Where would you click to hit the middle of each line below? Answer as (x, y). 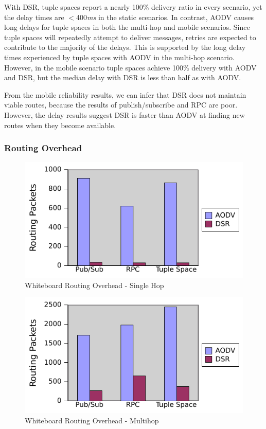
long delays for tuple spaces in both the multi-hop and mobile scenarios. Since (127, 27)
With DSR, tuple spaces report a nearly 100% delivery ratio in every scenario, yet (133, 7)
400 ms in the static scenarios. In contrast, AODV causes (165, 17)
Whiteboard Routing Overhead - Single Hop (94, 285)
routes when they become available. (60, 125)
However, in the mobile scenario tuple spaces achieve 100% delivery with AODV (130, 67)
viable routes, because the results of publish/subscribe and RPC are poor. (121, 105)
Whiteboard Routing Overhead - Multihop (92, 420)
